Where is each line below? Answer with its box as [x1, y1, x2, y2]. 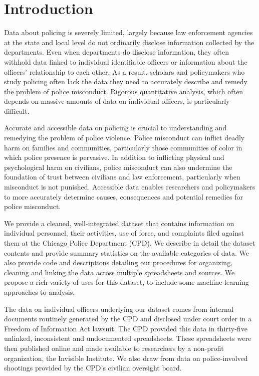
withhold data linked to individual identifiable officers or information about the [4, 56, 247, 67]
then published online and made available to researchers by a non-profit [4, 342, 224, 353]
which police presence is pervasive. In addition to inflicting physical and [4, 152, 224, 162]
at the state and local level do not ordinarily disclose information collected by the [4, 37, 254, 47]
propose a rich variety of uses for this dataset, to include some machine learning [4, 277, 249, 287]
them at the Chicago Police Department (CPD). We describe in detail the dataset [4, 238, 255, 248]
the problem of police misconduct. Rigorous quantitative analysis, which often [4, 86, 243, 96]
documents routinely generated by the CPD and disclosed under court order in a [4, 313, 251, 324]
